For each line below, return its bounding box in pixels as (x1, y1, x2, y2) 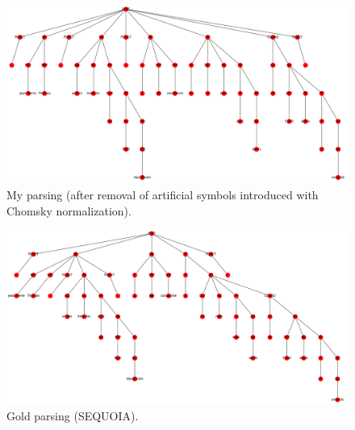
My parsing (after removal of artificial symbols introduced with (6, 186, 319, 203)
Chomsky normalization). (6, 202, 132, 219)
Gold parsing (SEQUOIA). (6, 407, 139, 424)
